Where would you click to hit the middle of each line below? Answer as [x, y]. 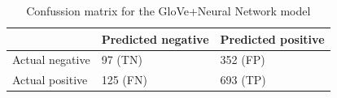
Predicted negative [155, 38]
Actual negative [51, 60]
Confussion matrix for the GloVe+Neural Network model [168, 11]
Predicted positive [272, 38]
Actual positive [50, 80]
